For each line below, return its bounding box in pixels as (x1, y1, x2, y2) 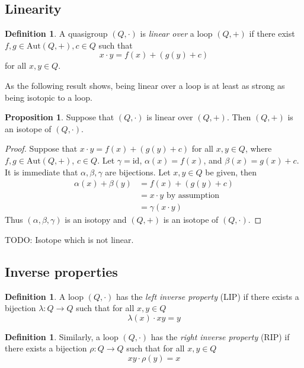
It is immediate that (5, 165, 78, 178)
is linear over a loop (140, 27, 213, 40)
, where (245, 142, 272, 155)
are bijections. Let (105, 165, 171, 178)
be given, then (205, 165, 257, 178)
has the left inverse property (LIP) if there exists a (116, 290, 299, 302)
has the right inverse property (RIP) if (151, 330, 290, 343)
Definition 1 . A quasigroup (5, 27, 108, 40)
